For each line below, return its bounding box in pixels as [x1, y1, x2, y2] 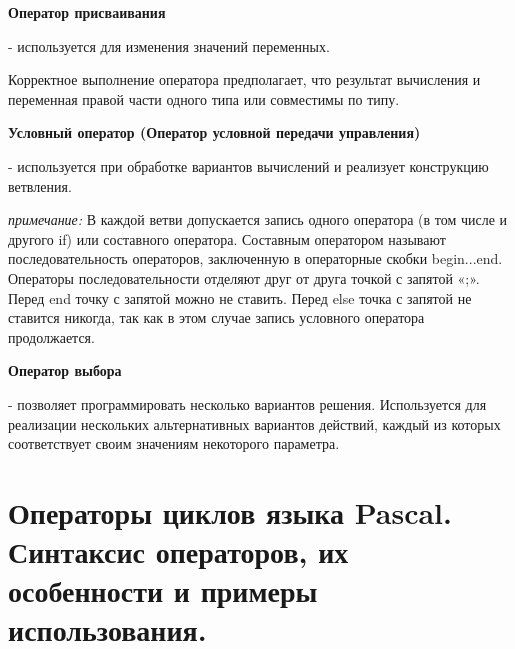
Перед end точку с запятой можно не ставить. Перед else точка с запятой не [8, 287, 472, 308]
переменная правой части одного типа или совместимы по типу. [8, 88, 400, 109]
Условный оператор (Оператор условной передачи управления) [8, 122, 421, 143]
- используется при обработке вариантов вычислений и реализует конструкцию [8, 155, 489, 176]
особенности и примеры [8, 570, 318, 611]
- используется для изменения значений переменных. [8, 35, 330, 56]
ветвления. [8, 175, 72, 196]
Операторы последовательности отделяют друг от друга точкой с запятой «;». [8, 267, 480, 288]
